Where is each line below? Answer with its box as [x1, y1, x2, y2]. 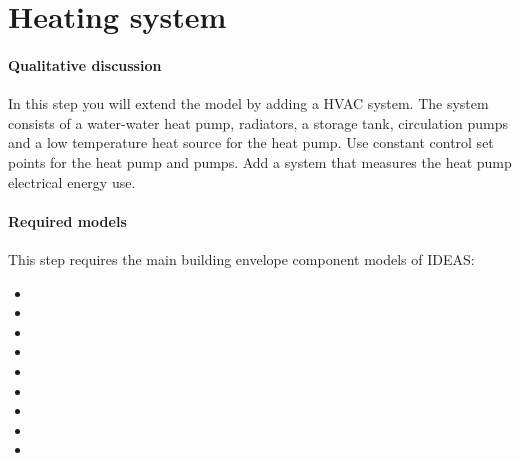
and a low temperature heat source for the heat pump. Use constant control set [8, 132, 494, 153]
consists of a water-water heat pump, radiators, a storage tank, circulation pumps [8, 112, 509, 133]
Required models [8, 210, 127, 231]
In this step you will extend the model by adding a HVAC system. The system [8, 93, 489, 114]
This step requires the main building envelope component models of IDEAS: [8, 248, 475, 269]
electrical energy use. [8, 171, 136, 192]
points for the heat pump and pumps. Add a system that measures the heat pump [8, 151, 512, 172]
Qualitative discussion [8, 54, 162, 75]
